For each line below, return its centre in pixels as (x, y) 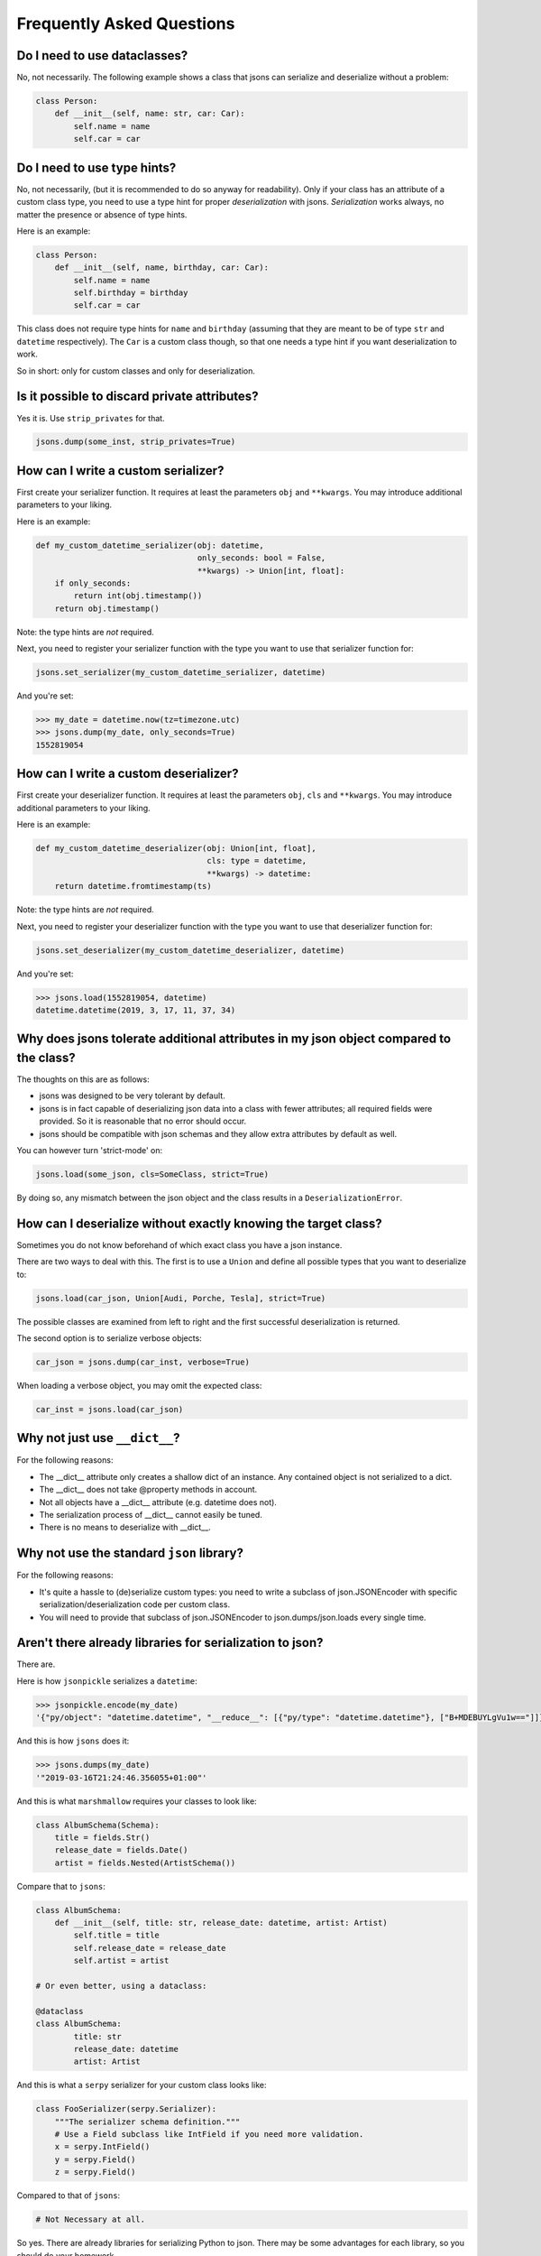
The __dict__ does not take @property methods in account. (148, 1490)
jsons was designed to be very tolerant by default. (132, 1096)
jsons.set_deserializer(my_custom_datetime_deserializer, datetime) (190, 950)
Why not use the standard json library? (130, 1553)
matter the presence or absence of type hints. (102, 214)
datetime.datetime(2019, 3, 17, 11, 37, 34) (136, 1010)
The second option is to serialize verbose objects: (109, 1338)
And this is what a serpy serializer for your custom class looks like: (142, 2085)
